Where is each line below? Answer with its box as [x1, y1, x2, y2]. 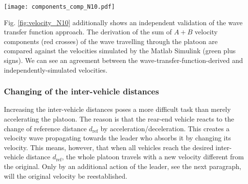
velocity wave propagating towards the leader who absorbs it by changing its [4, 133, 231, 143]
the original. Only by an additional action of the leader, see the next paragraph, [4, 161, 241, 171]
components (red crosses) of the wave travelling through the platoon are [4, 36, 218, 46]
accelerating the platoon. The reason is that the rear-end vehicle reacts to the [4, 114, 234, 124]
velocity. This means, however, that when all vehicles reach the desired [4, 142, 214, 152]
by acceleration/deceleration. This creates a [100, 123, 230, 133]
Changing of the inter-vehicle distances [4, 85, 159, 97]
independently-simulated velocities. [4, 64, 108, 75]
